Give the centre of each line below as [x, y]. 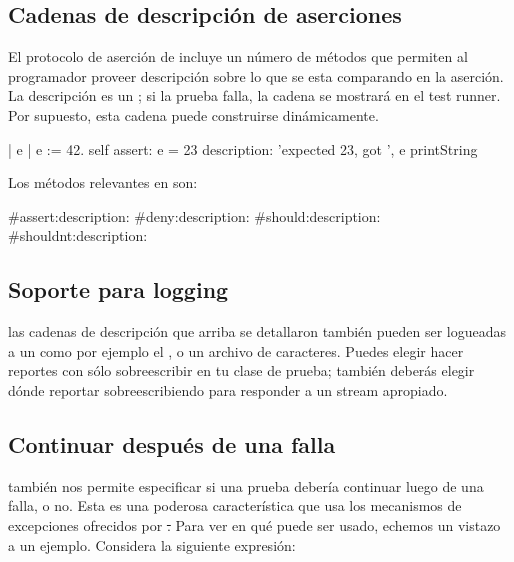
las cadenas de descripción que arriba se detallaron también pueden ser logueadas [257, 331]
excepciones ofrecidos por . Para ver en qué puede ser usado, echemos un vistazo [254, 524]
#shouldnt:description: [78, 235]
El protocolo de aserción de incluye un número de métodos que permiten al [238, 56]
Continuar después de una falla [172, 443]
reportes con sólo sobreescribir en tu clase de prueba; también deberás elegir [241, 370]
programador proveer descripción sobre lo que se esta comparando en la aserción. [256, 75]
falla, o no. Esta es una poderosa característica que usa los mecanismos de [235, 505]
